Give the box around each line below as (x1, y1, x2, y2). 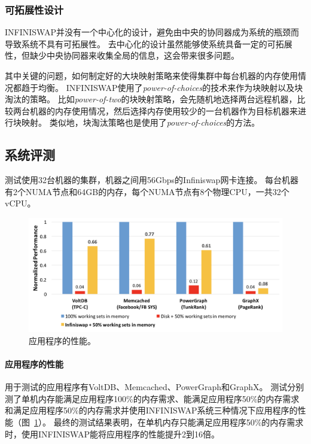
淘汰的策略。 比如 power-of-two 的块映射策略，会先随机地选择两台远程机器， (5, 93, 297, 105)
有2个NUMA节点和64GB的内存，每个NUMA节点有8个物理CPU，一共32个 (5, 185, 289, 197)
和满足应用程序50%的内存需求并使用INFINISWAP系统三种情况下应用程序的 (5, 404, 298, 416)
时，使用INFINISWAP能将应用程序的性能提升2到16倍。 (5, 427, 219, 440)
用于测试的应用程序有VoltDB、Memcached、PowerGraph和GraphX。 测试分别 (5, 381, 304, 393)
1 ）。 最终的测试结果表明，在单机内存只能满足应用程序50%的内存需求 (34, 416, 304, 428)
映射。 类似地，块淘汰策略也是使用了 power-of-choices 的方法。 (21, 116, 260, 129)
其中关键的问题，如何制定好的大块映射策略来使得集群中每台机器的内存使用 (5, 69, 298, 81)
